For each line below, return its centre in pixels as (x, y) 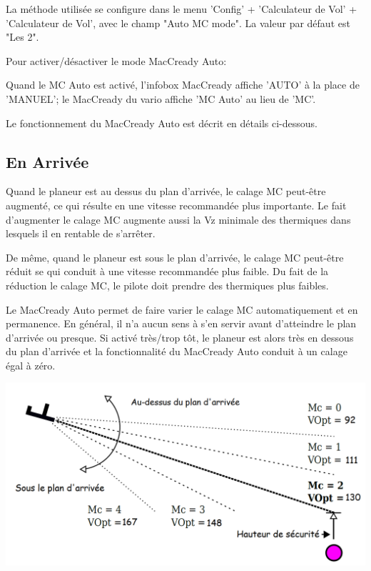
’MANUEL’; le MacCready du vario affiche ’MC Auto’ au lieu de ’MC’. (161, 98)
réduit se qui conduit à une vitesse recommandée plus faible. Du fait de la (167, 271)
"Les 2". (22, 37)
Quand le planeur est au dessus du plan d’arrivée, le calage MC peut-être (166, 191)
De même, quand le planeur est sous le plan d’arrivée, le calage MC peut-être (175, 257)
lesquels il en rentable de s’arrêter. (81, 233)
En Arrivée (47, 161)
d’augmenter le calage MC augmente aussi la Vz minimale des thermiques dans (178, 219)
